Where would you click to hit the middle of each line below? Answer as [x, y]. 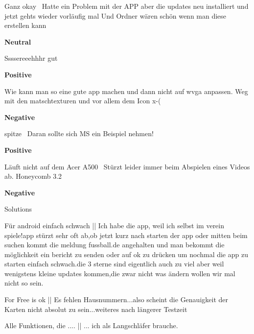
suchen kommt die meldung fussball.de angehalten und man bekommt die [115, 245]
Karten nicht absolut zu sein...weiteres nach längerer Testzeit [96, 309]
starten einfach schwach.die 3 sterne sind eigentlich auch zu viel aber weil [114, 264]
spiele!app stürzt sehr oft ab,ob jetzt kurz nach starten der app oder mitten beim [126, 235]
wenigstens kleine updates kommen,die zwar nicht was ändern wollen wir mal [120, 273]
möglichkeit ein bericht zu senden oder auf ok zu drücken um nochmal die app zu [126, 254]
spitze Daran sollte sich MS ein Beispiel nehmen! [79, 133]
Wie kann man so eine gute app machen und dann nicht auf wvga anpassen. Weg [126, 91]
